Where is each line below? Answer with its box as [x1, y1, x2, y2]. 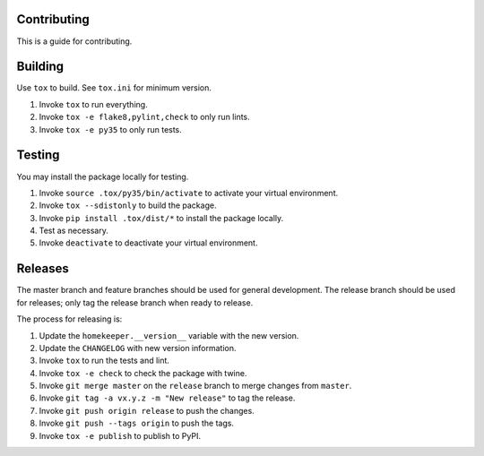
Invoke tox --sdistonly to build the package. [39, 200, 217, 211]
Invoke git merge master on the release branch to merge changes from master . [39, 381, 352, 391]
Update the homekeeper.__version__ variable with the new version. [39, 330, 299, 340]
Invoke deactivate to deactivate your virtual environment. [39, 237, 258, 248]
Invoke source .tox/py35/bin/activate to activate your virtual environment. [39, 187, 339, 198]
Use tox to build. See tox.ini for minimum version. [16, 82, 212, 93]
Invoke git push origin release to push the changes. [39, 405, 255, 416]
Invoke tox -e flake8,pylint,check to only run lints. [39, 112, 250, 123]
